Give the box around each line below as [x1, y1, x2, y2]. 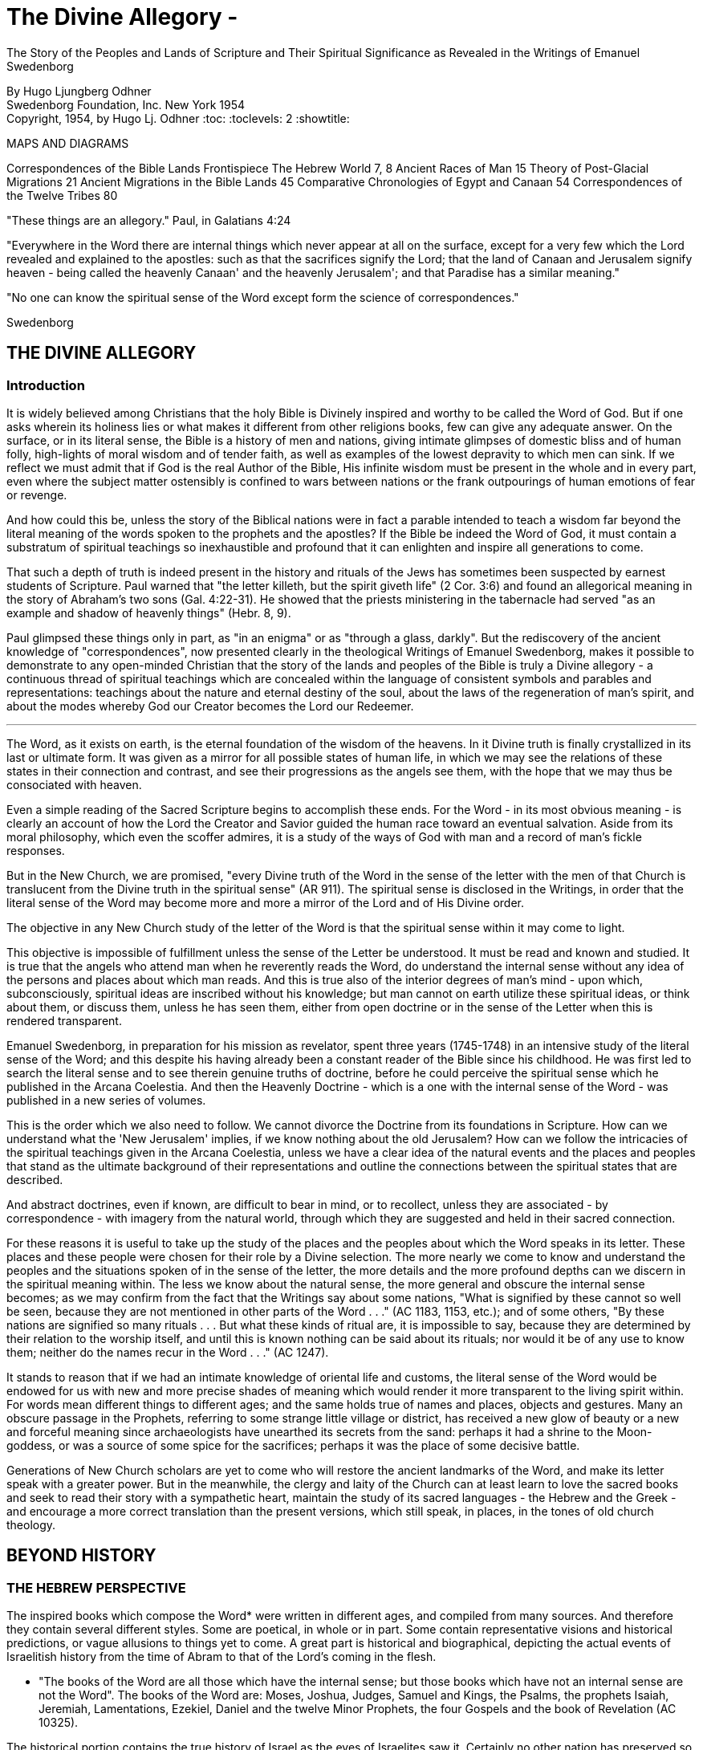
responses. [6, 843, 65, 857]
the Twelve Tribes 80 [6, 188, 118, 202]
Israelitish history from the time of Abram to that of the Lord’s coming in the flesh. [6, 1650, 437, 1664]
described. [6, 1172, 63, 1186]
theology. [6, 1517, 56, 1532]
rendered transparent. [6, 1013, 122, 1028]
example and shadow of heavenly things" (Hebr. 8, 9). [6, 605, 291, 620]
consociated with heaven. [6, 777, 142, 792]
